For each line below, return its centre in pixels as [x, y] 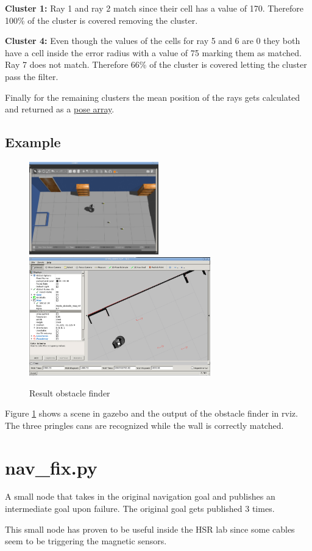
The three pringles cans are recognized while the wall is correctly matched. [144, 425]
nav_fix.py [51, 467]
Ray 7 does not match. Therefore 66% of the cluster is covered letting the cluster [156, 64]
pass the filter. [32, 76]
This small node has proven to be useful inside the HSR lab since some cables [150, 529]
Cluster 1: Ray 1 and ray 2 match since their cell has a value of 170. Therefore [154, 8]
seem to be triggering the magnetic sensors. [86, 541]
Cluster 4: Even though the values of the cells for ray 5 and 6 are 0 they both [153, 41]
